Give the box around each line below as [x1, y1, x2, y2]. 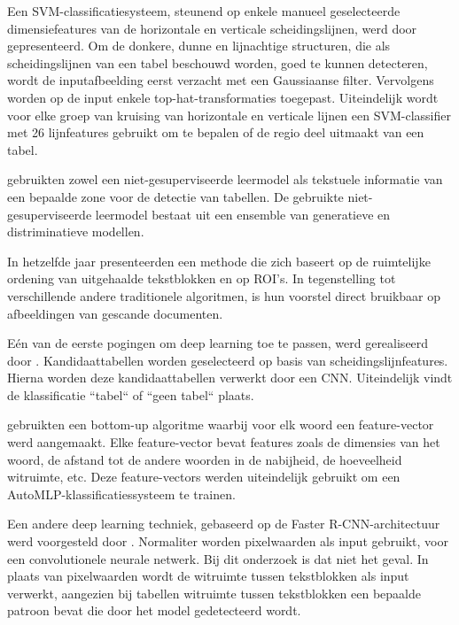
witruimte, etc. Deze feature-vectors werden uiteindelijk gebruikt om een [7, 467, 401, 486]
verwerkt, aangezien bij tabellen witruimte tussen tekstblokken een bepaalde [7, 583, 422, 602]
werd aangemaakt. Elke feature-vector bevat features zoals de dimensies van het [7, 433, 440, 451]
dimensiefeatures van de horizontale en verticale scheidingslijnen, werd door [7, 19, 417, 37]
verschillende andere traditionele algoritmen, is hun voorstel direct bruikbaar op [7, 286, 441, 305]
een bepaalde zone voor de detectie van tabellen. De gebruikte [7, 187, 344, 205]
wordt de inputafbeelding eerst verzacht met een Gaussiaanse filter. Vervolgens [7, 71, 434, 89]
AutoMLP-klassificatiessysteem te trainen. [7, 484, 236, 503]
